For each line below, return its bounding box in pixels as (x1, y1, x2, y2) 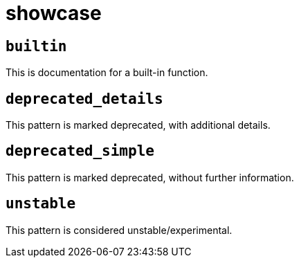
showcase (6, 1, 102, 25)
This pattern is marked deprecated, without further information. (6, 171, 294, 183)
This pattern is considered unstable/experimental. (6, 224, 233, 236)
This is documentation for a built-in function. (6, 66, 208, 79)
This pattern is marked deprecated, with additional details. (6, 119, 271, 131)
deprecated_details (6, 90, 163, 107)
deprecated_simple (6, 143, 154, 160)
